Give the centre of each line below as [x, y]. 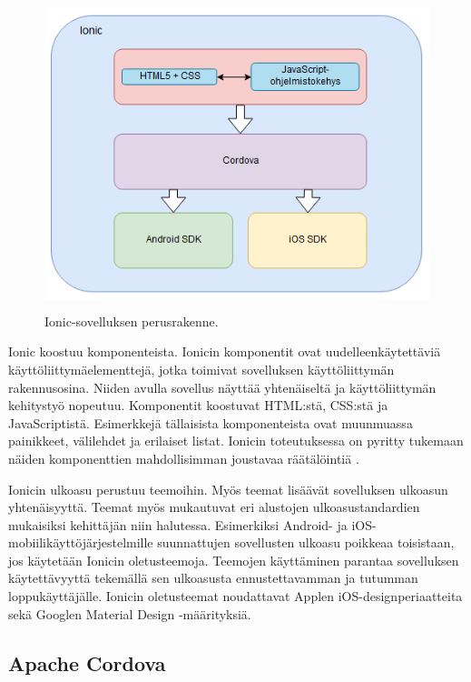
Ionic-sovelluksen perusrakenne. [132, 321]
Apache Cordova [87, 662]
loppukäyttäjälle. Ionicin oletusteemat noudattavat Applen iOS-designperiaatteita [235, 596]
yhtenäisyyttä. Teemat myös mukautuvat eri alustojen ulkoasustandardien [214, 507]
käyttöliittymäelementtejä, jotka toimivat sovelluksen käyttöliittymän [201, 369]
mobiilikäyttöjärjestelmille [81, 542]
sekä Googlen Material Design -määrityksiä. [130, 613]
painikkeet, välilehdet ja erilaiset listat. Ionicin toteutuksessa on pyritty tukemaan [236, 441]
